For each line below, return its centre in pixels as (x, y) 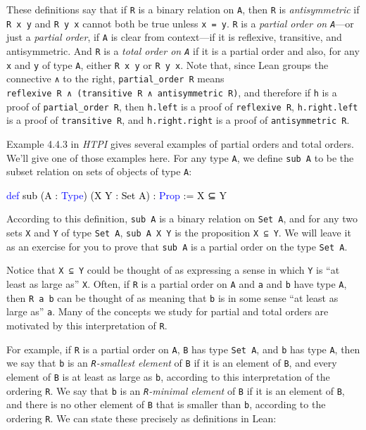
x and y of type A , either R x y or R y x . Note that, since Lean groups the (168, 64)
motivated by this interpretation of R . (87, 325)
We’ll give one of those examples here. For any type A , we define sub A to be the (180, 157)
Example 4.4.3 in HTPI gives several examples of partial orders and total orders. (180, 143)
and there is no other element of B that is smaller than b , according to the (166, 404)
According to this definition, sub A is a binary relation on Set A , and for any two (182, 219)
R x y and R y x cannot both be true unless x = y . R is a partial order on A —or (180, 23)
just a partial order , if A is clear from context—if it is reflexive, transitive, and (174, 37)
